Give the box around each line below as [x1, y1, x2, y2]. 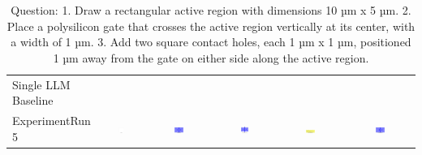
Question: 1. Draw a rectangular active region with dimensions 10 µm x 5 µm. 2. [11, 2, 411, 18]
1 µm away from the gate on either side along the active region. [53, 49, 369, 66]
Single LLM [12, 75, 71, 93]
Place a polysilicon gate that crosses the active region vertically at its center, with [6, 17, 416, 34]
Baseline [12, 92, 54, 109]
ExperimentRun [12, 112, 91, 129]
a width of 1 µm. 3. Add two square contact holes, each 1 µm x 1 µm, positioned [11, 33, 411, 50]
